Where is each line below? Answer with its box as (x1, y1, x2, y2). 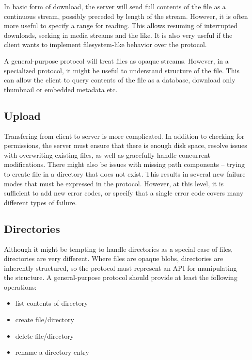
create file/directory (15, 314, 74, 325)
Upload (4, 108, 41, 123)
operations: (4, 281, 37, 292)
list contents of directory (15, 298, 88, 308)
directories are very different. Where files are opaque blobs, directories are (4, 253, 223, 263)
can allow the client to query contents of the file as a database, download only (4, 75, 236, 85)
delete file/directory (15, 330, 74, 341)
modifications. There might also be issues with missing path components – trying (4, 159, 245, 169)
